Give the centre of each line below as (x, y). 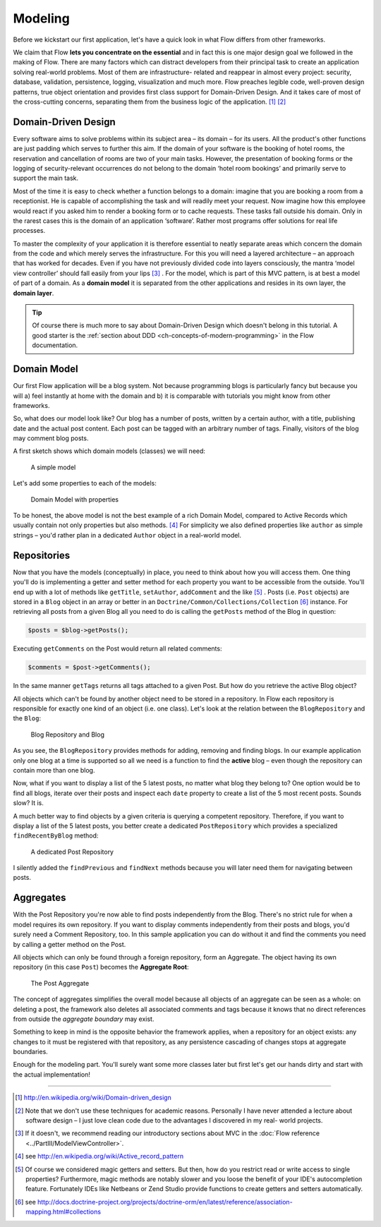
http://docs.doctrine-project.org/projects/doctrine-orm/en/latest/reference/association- (165, 1202)
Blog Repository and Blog (68, 735)
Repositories (42, 555)
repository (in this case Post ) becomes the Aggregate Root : (101, 967)
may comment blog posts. (51, 438)
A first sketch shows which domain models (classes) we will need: (109, 451)
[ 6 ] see (26, 1202)
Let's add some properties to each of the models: (85, 483)
